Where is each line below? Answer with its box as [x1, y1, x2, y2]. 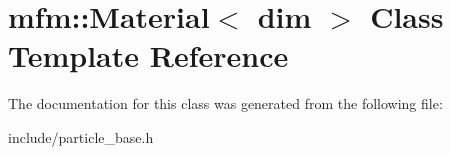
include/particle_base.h [8, 126, 154, 147]
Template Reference [8, 35, 289, 76]
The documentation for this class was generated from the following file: [8, 93, 443, 114]
